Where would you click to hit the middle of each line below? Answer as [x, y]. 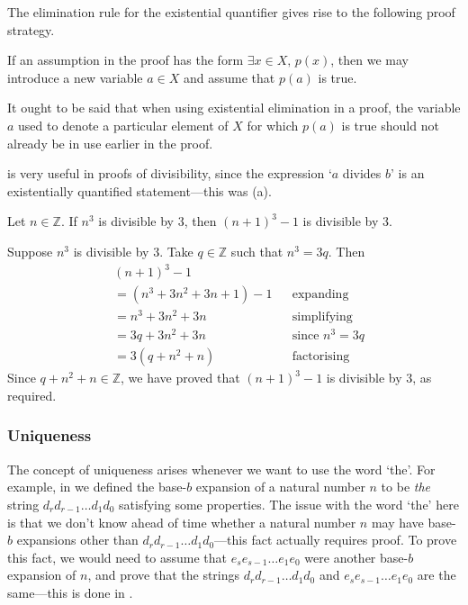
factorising [321, 357]
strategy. [31, 29]
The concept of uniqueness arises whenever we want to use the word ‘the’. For [221, 469]
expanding [320, 295]
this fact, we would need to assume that [117, 557]
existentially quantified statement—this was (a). [139, 190]
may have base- [414, 522]
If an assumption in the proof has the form [126, 60]
